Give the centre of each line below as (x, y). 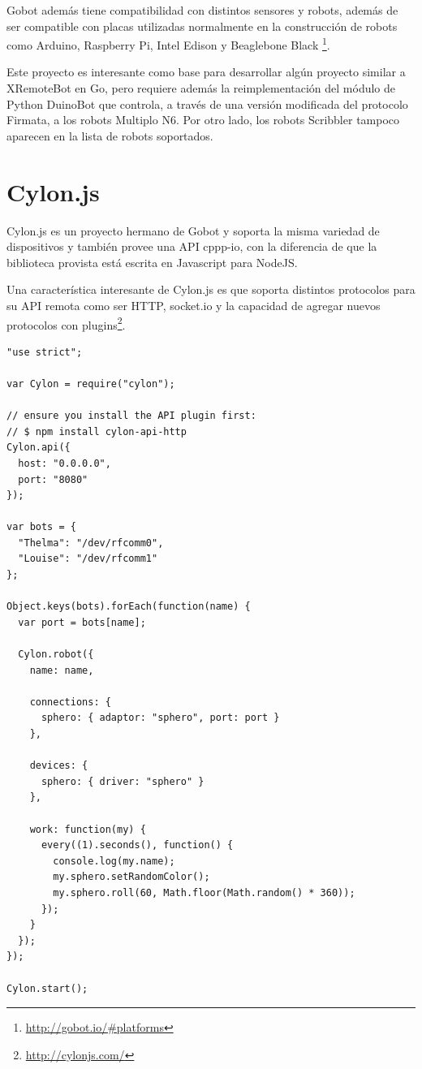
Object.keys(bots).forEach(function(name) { (129, 607)
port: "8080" (53, 479)
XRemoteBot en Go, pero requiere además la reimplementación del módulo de (201, 88)
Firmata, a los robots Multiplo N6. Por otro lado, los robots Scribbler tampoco (203, 120)
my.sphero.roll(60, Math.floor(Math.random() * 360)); (204, 892)
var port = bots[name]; (82, 622)
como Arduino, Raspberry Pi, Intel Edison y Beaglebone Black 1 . (168, 43)
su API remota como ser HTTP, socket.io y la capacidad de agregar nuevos (194, 305)
